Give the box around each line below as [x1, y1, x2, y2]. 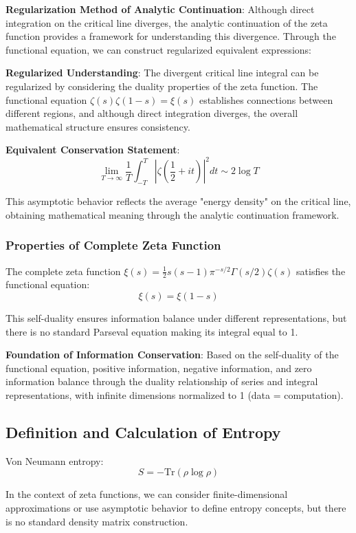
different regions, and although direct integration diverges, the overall [5, 106, 298, 120]
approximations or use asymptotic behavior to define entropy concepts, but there [5, 501, 346, 515]
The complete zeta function [5, 263, 121, 278]
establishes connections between [199, 92, 333, 107]
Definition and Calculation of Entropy [5, 422, 281, 443]
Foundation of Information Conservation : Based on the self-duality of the [5, 347, 339, 362]
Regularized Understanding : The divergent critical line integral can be [5, 65, 319, 80]
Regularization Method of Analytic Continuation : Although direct [5, 2, 315, 16]
